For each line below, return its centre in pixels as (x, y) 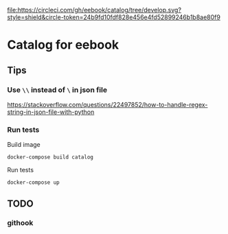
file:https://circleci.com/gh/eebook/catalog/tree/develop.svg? (94, 10)
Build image (24, 145)
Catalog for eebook (63, 45)
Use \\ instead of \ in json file (57, 90)
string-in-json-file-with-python (51, 112)
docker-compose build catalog (50, 157)
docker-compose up (33, 183)
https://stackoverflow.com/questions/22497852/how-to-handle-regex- (107, 104)
